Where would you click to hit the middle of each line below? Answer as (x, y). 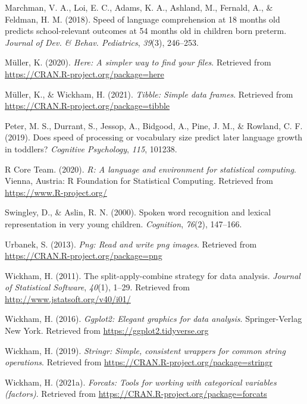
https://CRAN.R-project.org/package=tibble (87, 106)
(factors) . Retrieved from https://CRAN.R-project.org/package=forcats (136, 394)
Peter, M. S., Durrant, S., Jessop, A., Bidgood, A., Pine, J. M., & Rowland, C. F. (154, 125)
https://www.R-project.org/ (56, 192)
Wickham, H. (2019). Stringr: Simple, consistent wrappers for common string (145, 350)
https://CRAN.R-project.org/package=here (84, 73)
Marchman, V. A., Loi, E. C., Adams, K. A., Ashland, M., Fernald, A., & (139, 7)
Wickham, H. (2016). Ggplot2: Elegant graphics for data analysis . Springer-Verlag (153, 319)
